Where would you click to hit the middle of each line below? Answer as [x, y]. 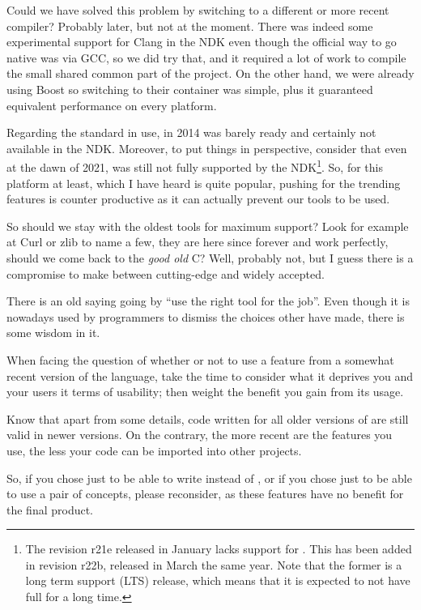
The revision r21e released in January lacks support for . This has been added [219, 549]
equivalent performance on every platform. [112, 105]
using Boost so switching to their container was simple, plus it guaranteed [190, 89]
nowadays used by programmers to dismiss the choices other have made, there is [206, 316]
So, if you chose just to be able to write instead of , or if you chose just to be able [209, 478]
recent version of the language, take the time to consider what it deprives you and [210, 375]
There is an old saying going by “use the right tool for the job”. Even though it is [208, 301]
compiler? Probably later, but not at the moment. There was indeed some [190, 26]
